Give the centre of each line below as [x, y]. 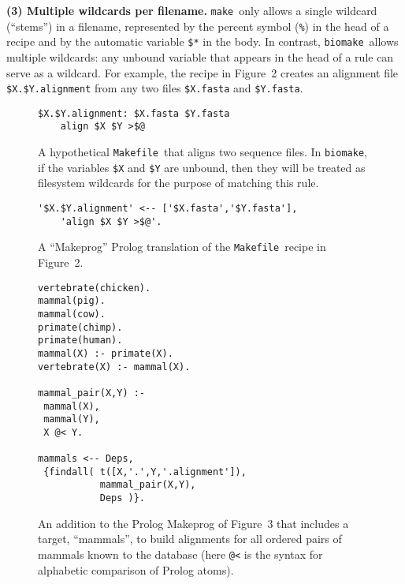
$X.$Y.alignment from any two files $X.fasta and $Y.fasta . [155, 88]
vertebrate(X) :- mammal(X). [114, 367]
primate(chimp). [80, 327]
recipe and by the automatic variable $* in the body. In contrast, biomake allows [202, 41]
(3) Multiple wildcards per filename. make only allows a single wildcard [192, 10]
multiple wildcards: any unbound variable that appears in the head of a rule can [200, 56]
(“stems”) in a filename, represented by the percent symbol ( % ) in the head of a [198, 26]
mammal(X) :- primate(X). [106, 353]
